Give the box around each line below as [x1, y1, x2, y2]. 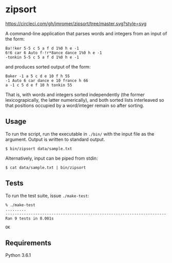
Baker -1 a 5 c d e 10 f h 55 [5, 73, 70, 79]
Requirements [5, 238, 51, 247]
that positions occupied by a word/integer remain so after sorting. [5, 102, 144, 108]
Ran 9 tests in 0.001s [5, 216, 54, 221]
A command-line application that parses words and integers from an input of [5, 30, 167, 36]
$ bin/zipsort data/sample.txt [5, 146, 72, 151]
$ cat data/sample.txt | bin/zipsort [5, 165, 86, 170]
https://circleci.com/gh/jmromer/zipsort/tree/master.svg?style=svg [5, 20, 147, 27]
